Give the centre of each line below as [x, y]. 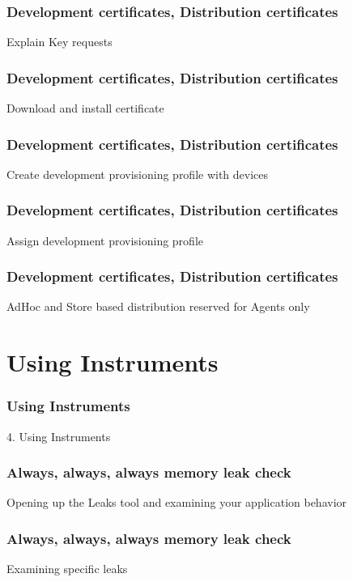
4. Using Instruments [59, 436]
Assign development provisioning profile [105, 240]
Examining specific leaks [67, 569]
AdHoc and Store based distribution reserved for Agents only [158, 306]
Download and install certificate [85, 108]
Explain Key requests [60, 42]
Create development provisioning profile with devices [138, 174]
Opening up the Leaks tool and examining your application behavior [177, 502]
